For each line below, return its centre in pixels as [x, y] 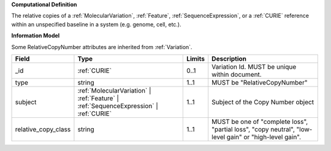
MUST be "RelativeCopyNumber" [260, 82]
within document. [237, 74]
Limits [196, 58]
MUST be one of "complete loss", [260, 122]
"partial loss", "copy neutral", [253, 129]
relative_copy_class [43, 129]
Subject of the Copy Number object [263, 102]
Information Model [36, 36]
